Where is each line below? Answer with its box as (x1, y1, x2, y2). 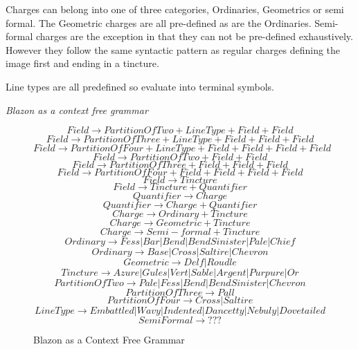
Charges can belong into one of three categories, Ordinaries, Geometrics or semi (6, 2, 344, 16)
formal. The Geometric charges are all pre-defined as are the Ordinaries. (6, 15, 312, 30)
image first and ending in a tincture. (6, 56, 159, 70)
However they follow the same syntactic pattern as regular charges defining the (6, 42, 341, 57)
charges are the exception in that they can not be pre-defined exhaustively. (35, 29, 353, 44)
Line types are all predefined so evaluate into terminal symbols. (6, 79, 274, 93)
